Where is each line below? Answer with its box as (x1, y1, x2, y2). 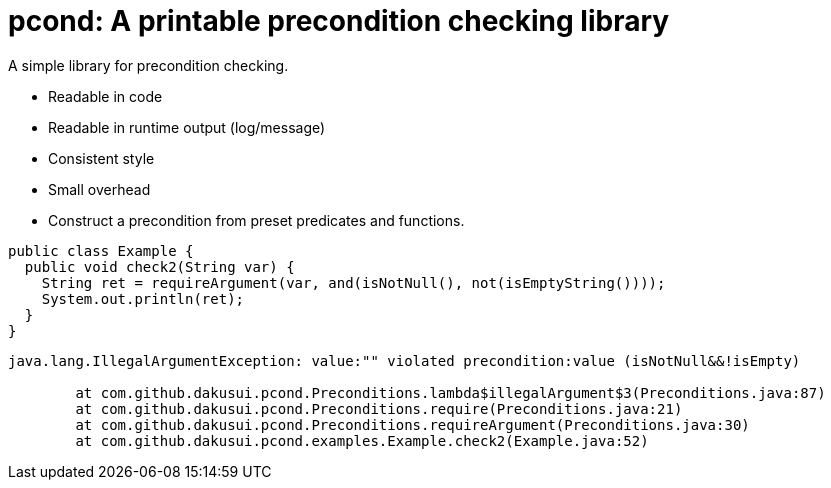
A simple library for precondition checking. (8, 56, 289, 74)
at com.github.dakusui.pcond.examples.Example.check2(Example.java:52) (75, 432, 649, 449)
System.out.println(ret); (41, 290, 245, 307)
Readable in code (48, 87, 163, 105)
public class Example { (8, 242, 194, 259)
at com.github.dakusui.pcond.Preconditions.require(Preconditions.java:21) (75, 400, 683, 417)
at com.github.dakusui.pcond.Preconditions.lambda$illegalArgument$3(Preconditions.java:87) (75, 384, 826, 401)
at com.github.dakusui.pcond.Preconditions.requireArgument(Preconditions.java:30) (75, 416, 750, 433)
